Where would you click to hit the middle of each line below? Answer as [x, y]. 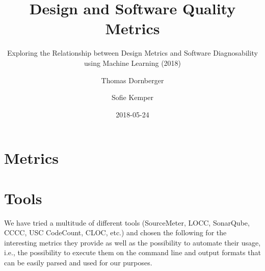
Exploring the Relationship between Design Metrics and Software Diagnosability [132, 53]
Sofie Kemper [132, 97]
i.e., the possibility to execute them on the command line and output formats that [132, 252]
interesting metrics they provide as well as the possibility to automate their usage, [132, 242]
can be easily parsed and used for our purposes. [78, 262]
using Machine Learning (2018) [132, 63]
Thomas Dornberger [132, 80]
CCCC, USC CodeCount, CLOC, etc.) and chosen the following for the [115, 232]
